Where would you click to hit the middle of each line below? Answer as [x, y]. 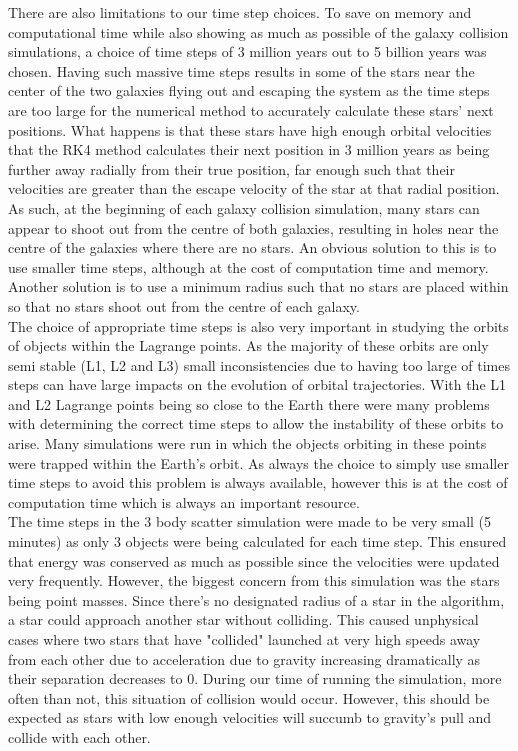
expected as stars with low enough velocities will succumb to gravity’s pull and [250, 717]
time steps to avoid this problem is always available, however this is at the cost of [258, 482]
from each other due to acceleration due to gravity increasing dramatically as [244, 658]
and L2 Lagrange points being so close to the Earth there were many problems [249, 403]
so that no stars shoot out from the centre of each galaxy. [184, 305]
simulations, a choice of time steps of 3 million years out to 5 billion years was [247, 51]
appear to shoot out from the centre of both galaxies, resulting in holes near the [253, 227]
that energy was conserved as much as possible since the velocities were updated [254, 560]
